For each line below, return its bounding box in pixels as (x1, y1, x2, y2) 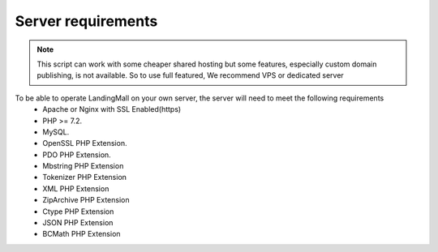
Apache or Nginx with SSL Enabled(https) (42, 105, 182, 114)
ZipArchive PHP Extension (42, 195, 130, 205)
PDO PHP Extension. (42, 150, 111, 160)
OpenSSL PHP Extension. (42, 139, 127, 148)
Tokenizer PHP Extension (42, 173, 127, 182)
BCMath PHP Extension (42, 229, 121, 239)
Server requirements (15, 12, 158, 30)
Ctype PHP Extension (42, 207, 114, 216)
